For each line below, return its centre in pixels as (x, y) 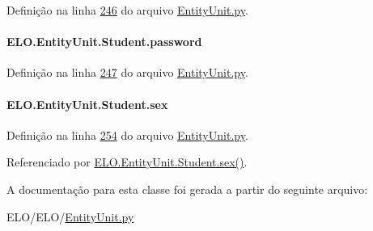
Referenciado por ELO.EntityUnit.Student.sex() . (127, 162)
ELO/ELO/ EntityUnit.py (70, 216)
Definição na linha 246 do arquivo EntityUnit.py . (127, 10)
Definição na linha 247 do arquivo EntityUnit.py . (127, 72)
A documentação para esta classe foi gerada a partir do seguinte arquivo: (187, 189)
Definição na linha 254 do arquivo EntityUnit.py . (127, 134)
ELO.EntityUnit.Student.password (104, 42)
